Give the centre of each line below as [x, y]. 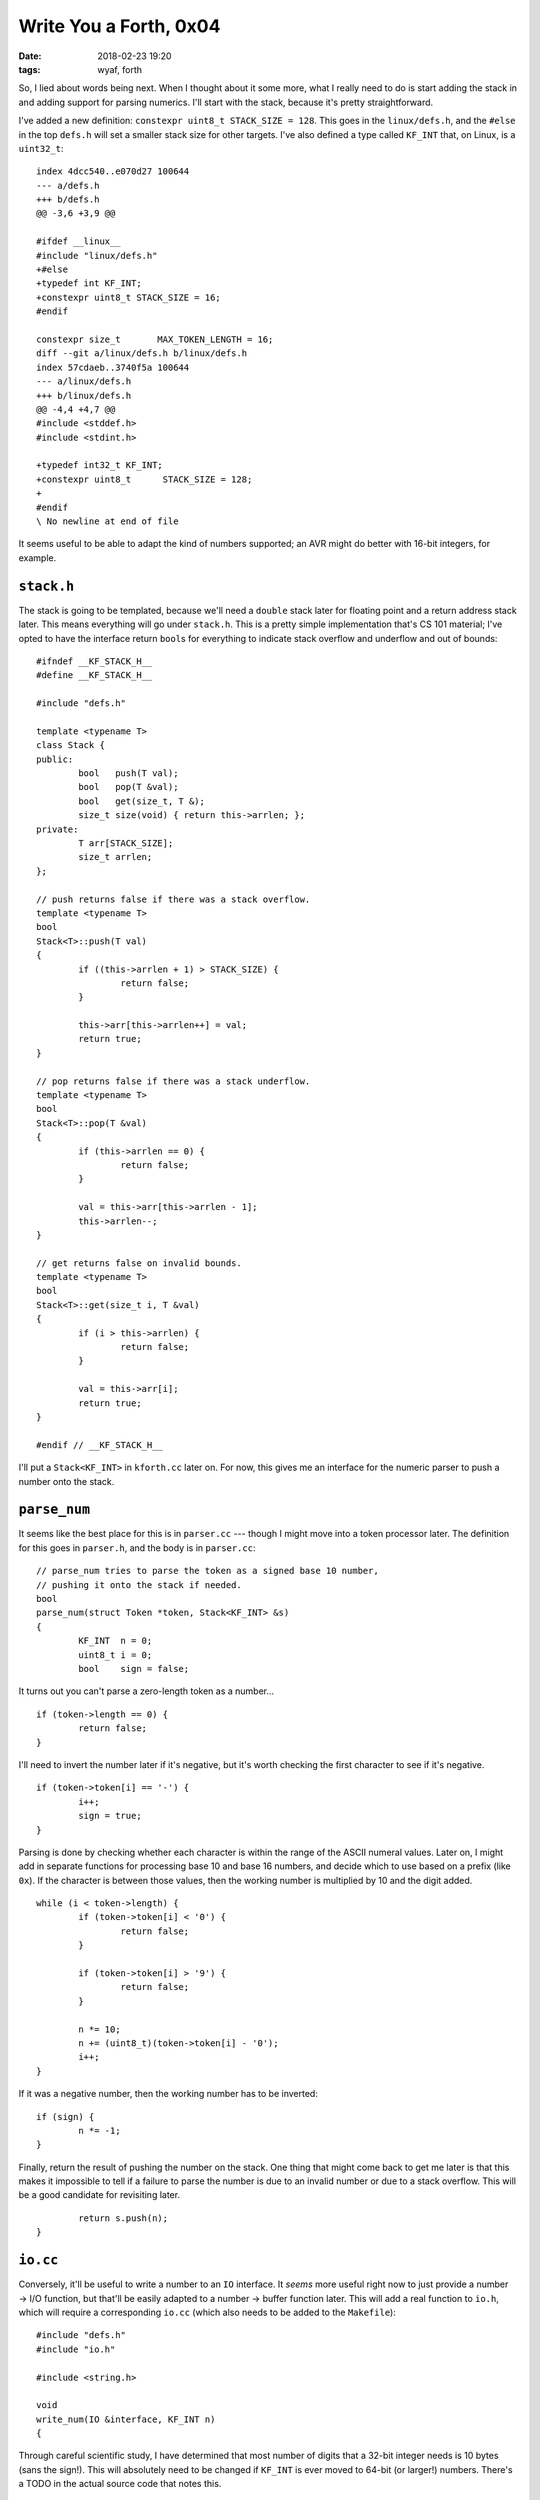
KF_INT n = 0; [115, 1641]
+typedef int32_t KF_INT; [100, 465]
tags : [29, 69]
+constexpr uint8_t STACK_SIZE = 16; [129, 297]
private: [57, 829]
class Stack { [70, 745]
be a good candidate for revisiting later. [99, 2195]
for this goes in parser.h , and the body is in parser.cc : [137, 1547]
